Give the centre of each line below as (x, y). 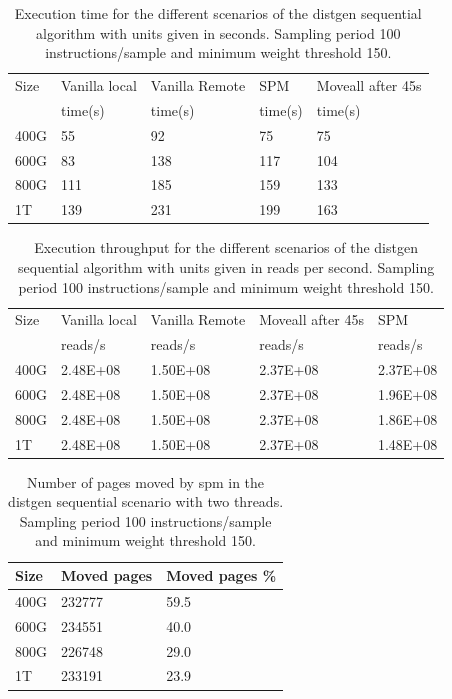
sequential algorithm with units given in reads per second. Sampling (226, 266)
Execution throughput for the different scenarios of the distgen (226, 247)
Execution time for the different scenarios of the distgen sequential (218, 13)
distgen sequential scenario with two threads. (146, 501)
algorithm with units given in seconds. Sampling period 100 (218, 32)
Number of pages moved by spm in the (146, 481)
